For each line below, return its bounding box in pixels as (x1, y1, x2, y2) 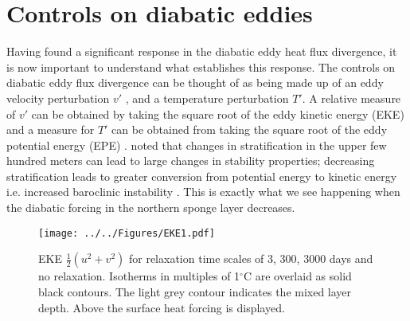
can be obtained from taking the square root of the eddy (111, 121, 388, 138)
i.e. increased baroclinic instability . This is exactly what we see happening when (6, 183, 400, 200)
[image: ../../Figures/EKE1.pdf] (38, 227, 215, 239)
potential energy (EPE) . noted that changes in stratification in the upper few (6, 136, 387, 153)
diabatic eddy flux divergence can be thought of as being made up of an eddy (6, 74, 384, 91)
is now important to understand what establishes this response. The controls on (6, 58, 396, 75)
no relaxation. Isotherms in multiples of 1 (38, 268, 240, 284)
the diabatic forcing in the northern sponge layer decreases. (6, 199, 295, 216)
